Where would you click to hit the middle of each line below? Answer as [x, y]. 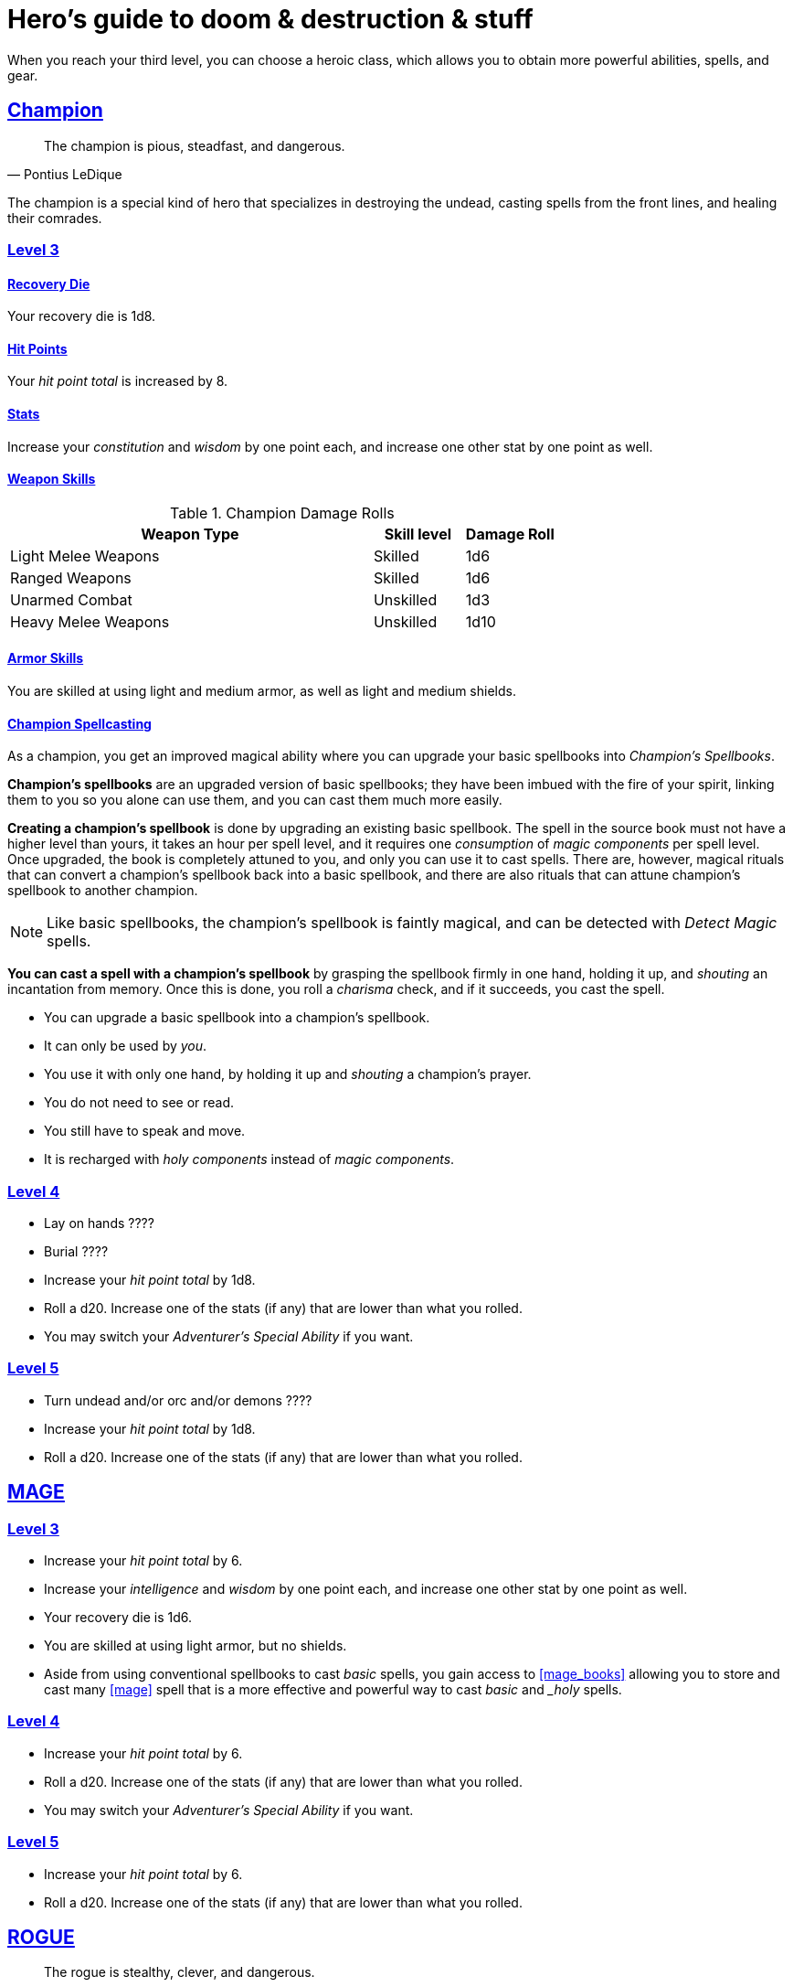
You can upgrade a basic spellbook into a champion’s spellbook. [237, 1018]
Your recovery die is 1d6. [118, 1617]
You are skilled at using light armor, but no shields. [196, 1645]
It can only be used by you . [126, 1046]
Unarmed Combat [71, 599]
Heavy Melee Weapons [90, 621]
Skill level [418, 534]
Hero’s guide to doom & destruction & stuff [270, 19]
